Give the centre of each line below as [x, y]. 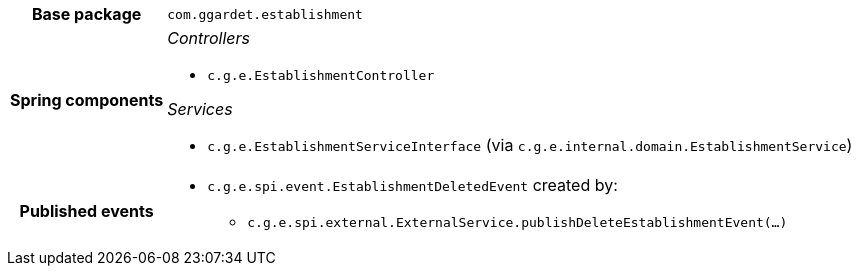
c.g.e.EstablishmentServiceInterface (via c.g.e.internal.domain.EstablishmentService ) [530, 145]
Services [200, 109]
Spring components [87, 99]
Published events [86, 210]
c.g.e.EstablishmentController [321, 75]
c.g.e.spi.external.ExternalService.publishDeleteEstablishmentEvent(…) [517, 222]
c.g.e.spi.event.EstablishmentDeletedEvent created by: [412, 185]
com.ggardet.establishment [265, 14]
